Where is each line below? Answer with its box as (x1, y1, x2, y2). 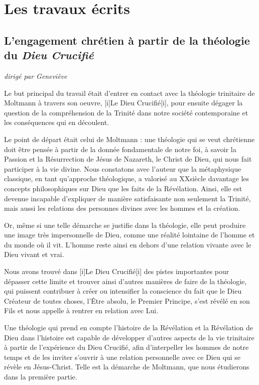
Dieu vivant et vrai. (4, 249, 64, 260)
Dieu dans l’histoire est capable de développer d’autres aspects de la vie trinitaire (4, 332, 254, 342)
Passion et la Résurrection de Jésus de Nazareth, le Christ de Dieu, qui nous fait (4, 154, 252, 164)
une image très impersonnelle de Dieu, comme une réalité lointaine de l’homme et (4, 229, 255, 240)
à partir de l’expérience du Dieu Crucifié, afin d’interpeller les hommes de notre (4, 342, 249, 352)
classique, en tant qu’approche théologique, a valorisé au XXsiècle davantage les (4, 173, 249, 184)
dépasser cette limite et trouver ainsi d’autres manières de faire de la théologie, (4, 276, 247, 286)
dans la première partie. (4, 371, 77, 381)
